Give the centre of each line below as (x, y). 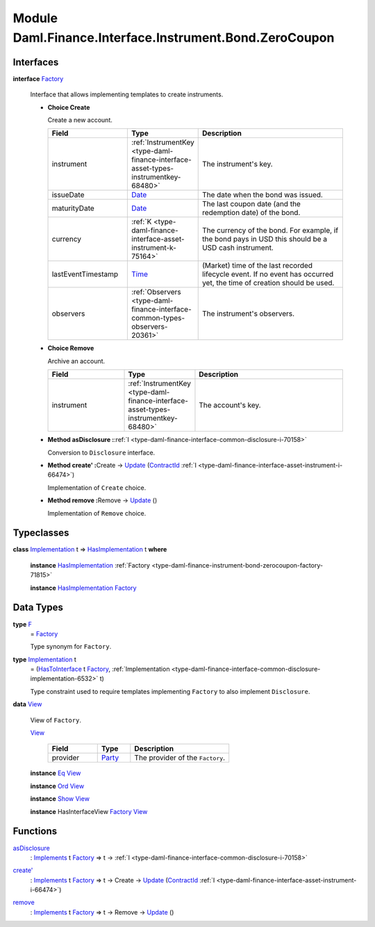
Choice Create (69, 107)
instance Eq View (56, 773)
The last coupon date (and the (251, 204)
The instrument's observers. (248, 314)
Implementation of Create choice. (97, 487)
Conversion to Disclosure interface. (101, 452)
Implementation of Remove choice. (97, 513)
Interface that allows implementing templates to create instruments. (127, 94)
